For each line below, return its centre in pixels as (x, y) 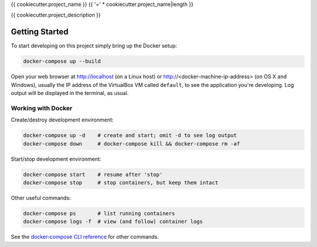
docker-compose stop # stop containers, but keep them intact (121, 182)
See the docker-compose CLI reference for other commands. (85, 237)
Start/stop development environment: (56, 159)
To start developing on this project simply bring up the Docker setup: (94, 46)
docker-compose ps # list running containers (99, 213)
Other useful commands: (41, 198)
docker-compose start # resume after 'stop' (93, 174)
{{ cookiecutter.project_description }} (56, 15)
